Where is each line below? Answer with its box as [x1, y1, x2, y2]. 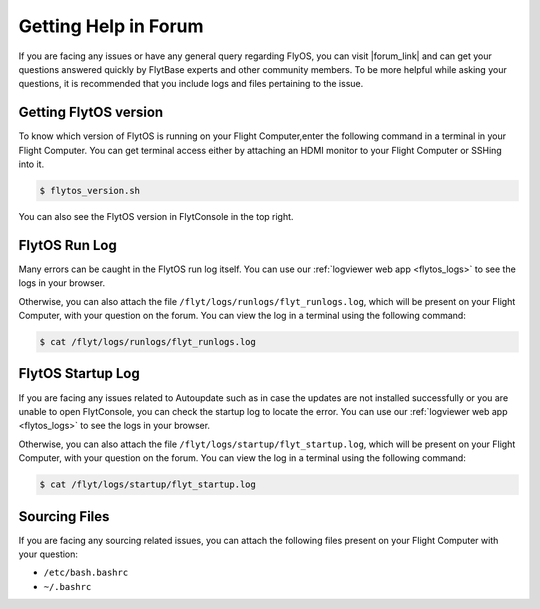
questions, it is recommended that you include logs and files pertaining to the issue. [18, 78, 364, 90]
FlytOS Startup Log [18, 365, 140, 382]
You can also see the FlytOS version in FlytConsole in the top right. [18, 210, 294, 222]
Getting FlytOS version [18, 104, 164, 121]
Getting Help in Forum [18, 15, 204, 37]
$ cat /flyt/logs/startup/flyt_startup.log [39, 479, 257, 490]
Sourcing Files [18, 508, 110, 525]
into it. [18, 158, 45, 170]
